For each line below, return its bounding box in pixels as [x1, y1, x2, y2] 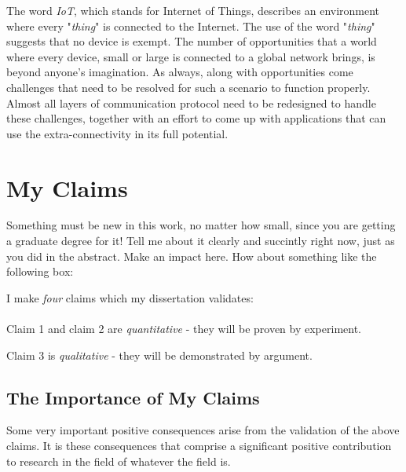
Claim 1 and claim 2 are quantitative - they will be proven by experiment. [6, 320, 361, 337]
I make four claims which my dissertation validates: [6, 289, 254, 306]
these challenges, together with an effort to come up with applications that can [6, 110, 386, 126]
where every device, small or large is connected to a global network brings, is [6, 48, 375, 64]
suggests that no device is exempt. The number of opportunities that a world [6, 33, 377, 49]
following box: [6, 263, 74, 280]
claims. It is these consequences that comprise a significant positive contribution [6, 437, 392, 454]
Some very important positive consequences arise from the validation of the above [6, 422, 400, 438]
